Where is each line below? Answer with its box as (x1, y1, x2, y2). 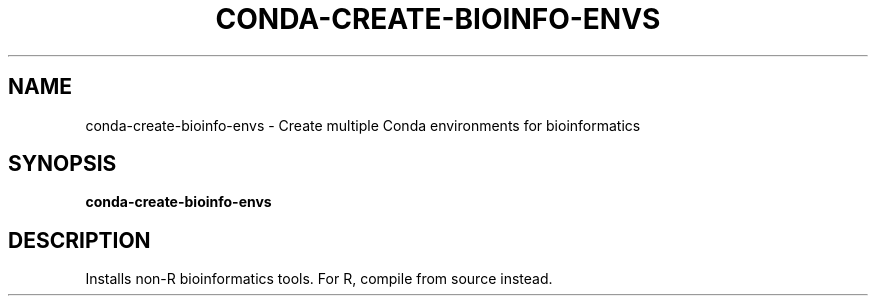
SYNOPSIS (8, 151, 117, 177)
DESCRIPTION (8, 227, 151, 253)
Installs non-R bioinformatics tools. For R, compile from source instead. (85, 270, 553, 288)
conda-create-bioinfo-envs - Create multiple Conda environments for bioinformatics (85, 116, 641, 134)
